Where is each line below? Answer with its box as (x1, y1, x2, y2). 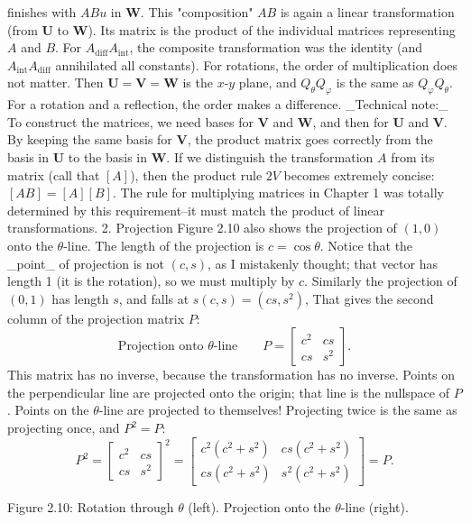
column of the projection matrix (7, 308, 185, 327)
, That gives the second (305, 289, 434, 307)
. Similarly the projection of (304, 271, 457, 290)
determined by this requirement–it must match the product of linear (7, 200, 385, 219)
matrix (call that (7, 165, 100, 184)
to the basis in (68, 147, 148, 166)
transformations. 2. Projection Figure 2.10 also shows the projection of (7, 218, 397, 237)
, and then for (312, 112, 389, 131)
